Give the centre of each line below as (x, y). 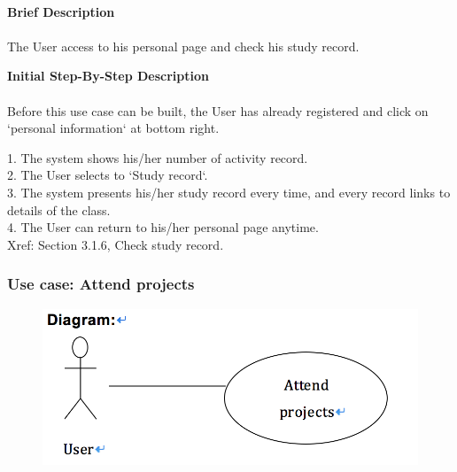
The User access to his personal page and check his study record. (183, 46)
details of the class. (59, 209)
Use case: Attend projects (101, 284)
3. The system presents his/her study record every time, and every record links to (229, 192)
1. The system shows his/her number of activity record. (158, 157)
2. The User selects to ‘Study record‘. (108, 175)
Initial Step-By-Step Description (108, 76)
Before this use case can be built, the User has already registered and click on (218, 110)
